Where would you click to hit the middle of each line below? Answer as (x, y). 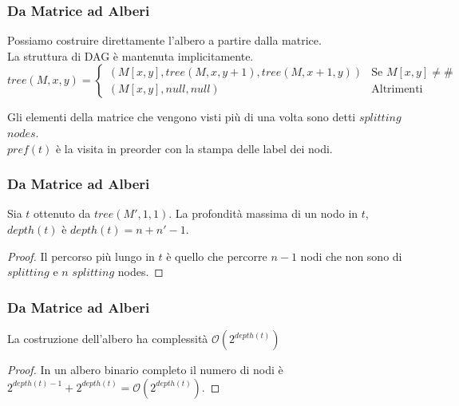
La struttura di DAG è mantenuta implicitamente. (131, 55)
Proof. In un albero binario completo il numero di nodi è (145, 369)
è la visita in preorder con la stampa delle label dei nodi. (194, 148)
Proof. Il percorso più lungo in (81, 256)
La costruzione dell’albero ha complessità (108, 338)
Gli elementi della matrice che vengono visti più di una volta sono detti (182, 117)
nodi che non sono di (351, 256)
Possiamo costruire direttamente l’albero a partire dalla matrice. (164, 40)
